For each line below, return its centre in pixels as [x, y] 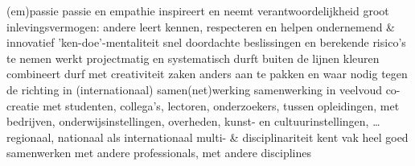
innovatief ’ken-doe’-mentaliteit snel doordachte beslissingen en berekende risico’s [206, 42]
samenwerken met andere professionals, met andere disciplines [159, 153]
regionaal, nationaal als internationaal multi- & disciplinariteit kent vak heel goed [207, 137]
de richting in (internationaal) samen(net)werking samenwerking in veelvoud [194, 89]
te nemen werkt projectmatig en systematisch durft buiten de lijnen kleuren [193, 58]
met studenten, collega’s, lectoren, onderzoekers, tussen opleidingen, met [221, 105]
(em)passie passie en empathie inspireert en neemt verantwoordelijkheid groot [198, 10]
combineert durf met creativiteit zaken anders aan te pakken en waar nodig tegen [207, 74]
